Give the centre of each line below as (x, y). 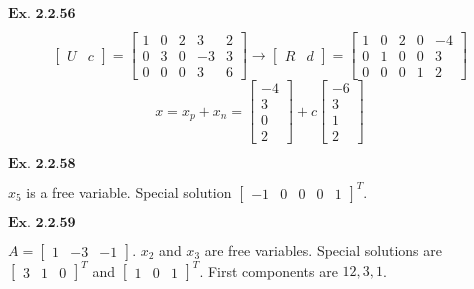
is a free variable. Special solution (129, 191)
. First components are (268, 270)
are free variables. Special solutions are (323, 249)
